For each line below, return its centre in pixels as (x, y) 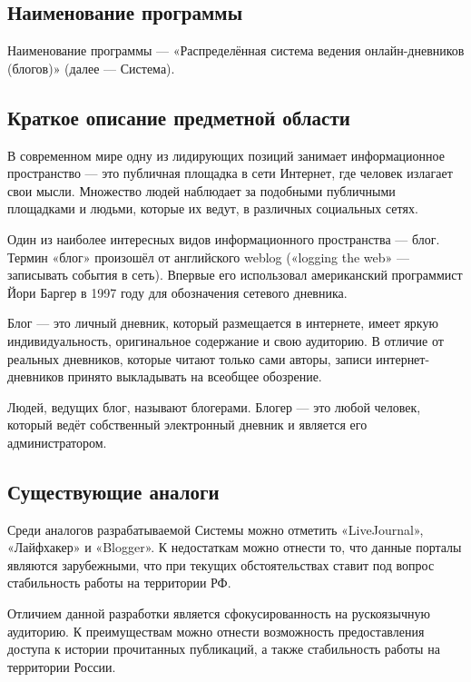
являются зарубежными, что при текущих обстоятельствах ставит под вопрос (221, 564)
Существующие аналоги (113, 491)
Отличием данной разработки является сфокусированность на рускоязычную (219, 613)
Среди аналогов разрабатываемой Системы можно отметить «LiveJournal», (216, 529)
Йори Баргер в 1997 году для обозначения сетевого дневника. (177, 292)
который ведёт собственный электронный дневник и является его (187, 425)
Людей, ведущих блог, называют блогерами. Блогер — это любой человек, (214, 406)
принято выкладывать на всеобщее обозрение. (195, 376)
